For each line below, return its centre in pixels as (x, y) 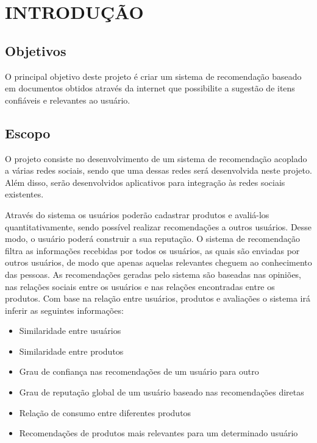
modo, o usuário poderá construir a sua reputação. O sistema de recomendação (152, 239)
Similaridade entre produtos (71, 351)
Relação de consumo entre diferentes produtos (105, 412)
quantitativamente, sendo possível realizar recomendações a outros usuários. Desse (158, 226)
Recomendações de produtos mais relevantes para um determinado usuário (158, 433)
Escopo (28, 133)
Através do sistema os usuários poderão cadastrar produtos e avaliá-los (137, 214)
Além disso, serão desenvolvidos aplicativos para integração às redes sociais (145, 182)
